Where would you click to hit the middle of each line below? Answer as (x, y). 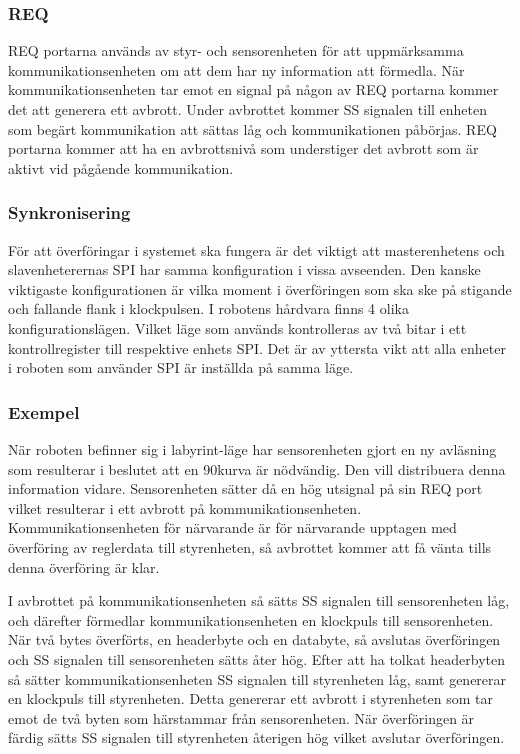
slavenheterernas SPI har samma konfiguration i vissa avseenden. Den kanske (244, 269)
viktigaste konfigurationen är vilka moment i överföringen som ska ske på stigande (260, 288)
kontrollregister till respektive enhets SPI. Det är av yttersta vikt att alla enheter (257, 347)
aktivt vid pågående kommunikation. (121, 167)
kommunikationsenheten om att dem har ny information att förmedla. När (236, 69)
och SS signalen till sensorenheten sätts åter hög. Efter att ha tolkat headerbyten (256, 658)
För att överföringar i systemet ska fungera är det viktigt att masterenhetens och (256, 249)
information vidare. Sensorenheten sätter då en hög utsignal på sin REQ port (245, 488)
